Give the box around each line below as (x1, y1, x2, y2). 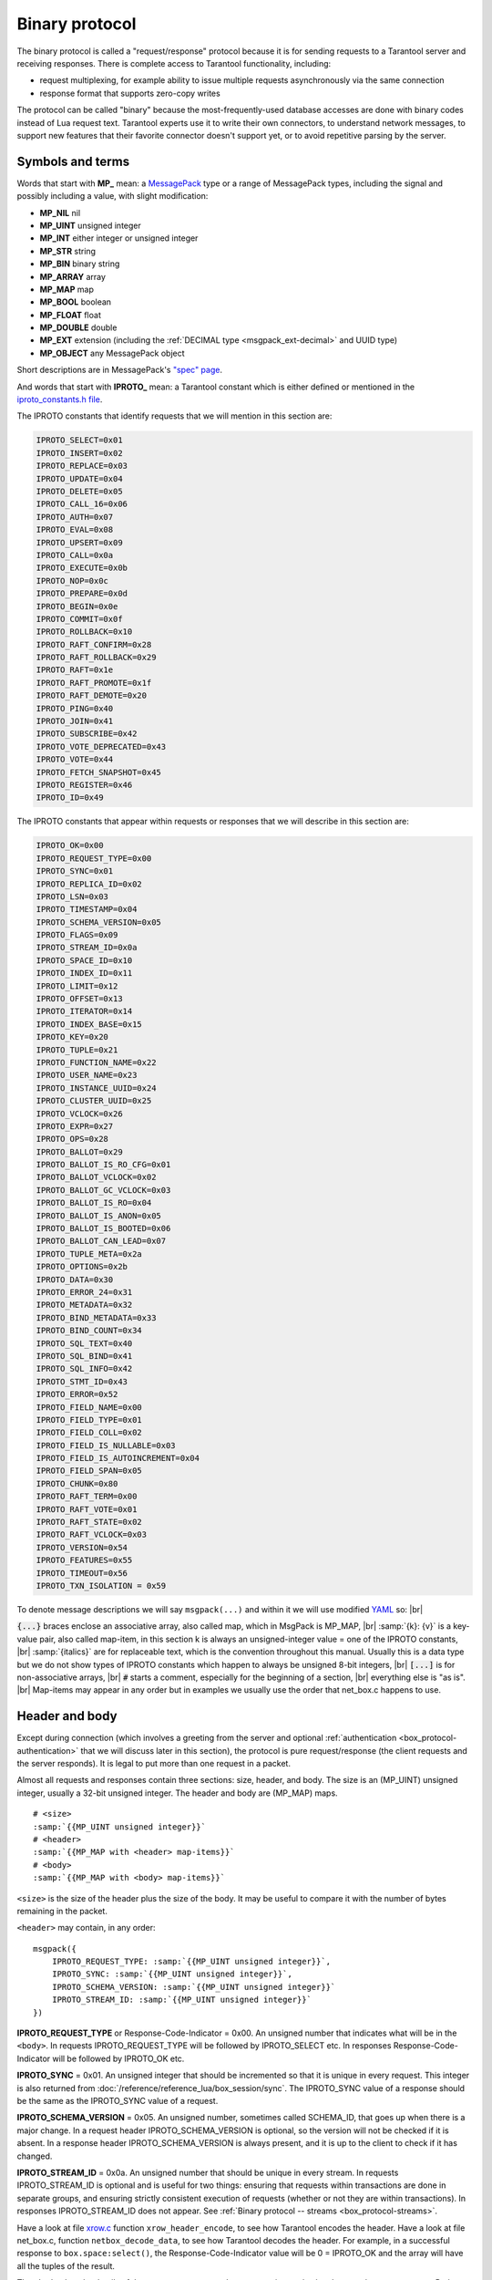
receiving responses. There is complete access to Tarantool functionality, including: (16, 57, 332, 68)
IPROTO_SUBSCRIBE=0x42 (36, 729, 138, 739)
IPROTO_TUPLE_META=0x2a (36, 1249, 143, 1259)
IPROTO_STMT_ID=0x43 (36, 1376, 128, 1386)
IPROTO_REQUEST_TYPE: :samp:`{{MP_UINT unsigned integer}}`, (51, 1956, 332, 1967)
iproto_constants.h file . (16, 394, 103, 405)
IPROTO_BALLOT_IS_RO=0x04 (36, 1197, 152, 1208)
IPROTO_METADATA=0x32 (36, 1300, 133, 1311)
